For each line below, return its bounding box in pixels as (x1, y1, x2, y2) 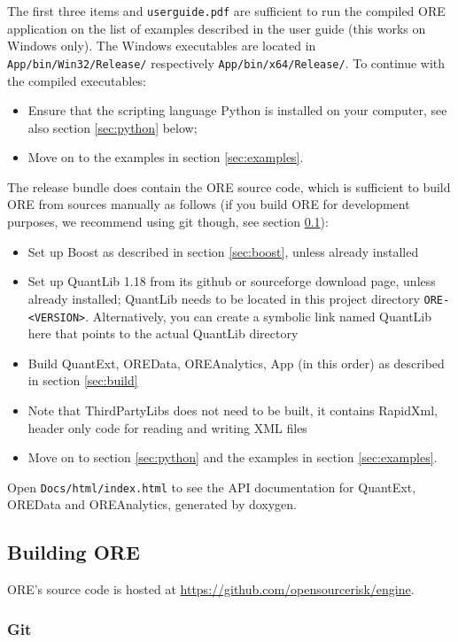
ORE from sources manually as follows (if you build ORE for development (7, 195, 410, 213)
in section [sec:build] (27, 371, 138, 390)
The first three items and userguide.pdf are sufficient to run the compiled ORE (7, 2, 446, 19)
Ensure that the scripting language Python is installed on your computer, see (27, 101, 447, 120)
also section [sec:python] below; (27, 118, 198, 136)
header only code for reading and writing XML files (27, 418, 307, 437)
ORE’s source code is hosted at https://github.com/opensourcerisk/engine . (7, 580, 415, 599)
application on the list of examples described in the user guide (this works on (7, 19, 426, 37)
